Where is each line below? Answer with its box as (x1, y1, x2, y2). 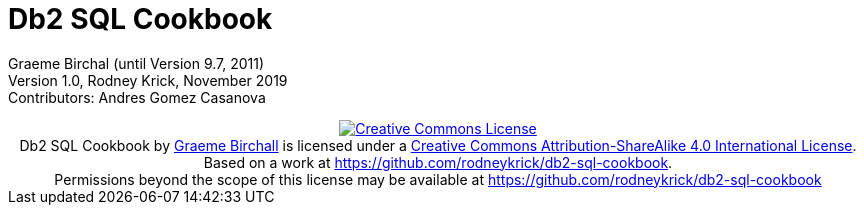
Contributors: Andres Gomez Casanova (8, 88, 266, 106)
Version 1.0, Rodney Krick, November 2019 (8, 71, 288, 89)
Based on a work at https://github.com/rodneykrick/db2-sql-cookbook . (203, 153, 673, 171)
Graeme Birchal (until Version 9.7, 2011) (8, 54, 265, 72)
